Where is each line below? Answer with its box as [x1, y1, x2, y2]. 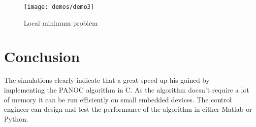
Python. [4, 113, 28, 124]
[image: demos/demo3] [24, 3, 95, 10]
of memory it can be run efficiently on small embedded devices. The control [4, 94, 232, 104]
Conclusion [4, 46, 80, 66]
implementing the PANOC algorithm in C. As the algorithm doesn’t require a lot [4, 84, 249, 95]
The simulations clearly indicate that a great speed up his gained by [4, 75, 210, 85]
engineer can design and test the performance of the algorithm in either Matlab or [4, 104, 252, 114]
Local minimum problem [24, 17, 98, 28]
